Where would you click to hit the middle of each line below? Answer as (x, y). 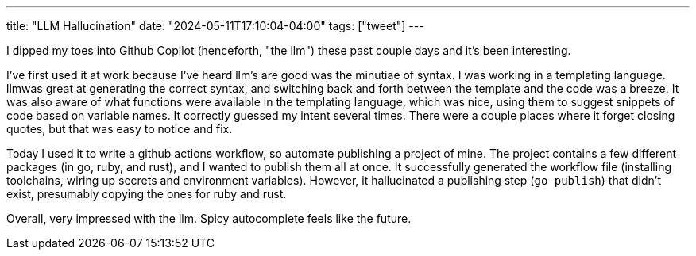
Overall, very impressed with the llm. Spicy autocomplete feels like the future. (209, 218)
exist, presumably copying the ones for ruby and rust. (147, 194)
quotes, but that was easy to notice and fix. (120, 129)
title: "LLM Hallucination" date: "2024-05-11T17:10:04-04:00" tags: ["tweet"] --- (215, 26)
